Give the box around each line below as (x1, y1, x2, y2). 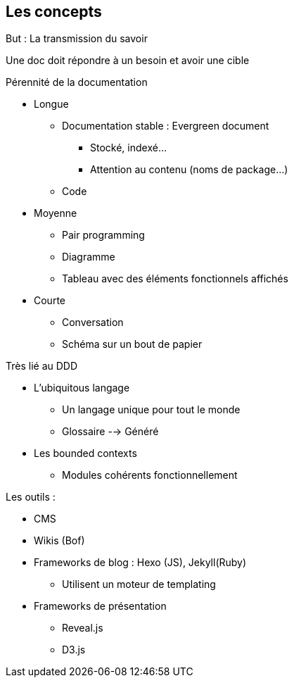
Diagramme (62, 251, 115, 263)
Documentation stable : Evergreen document (62, 120, 269, 132)
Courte (34, 294, 65, 307)
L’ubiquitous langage (34, 382, 130, 394)
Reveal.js (62, 622, 103, 634)
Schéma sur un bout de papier (62, 338, 203, 351)
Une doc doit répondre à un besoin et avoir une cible (6, 54, 250, 67)
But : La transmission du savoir (6, 32, 148, 45)
